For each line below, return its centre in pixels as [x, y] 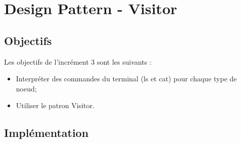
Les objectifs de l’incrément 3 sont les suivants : [78, 61]
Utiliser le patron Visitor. [55, 105]
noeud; [26, 88]
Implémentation [46, 133]
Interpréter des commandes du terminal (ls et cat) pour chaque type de [126, 79]
